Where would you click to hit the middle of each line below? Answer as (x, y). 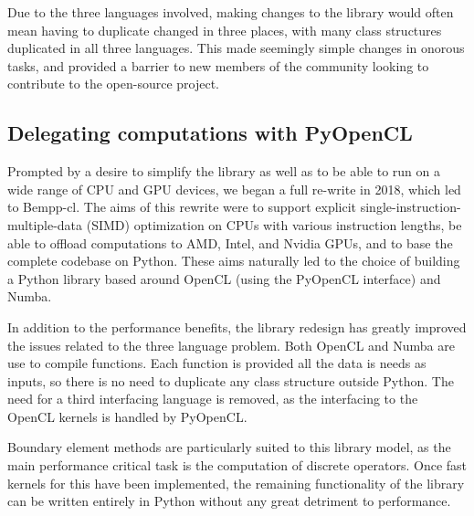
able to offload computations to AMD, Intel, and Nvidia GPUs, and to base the (230, 242)
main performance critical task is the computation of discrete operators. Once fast (237, 465)
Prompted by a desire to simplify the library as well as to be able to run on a (224, 171)
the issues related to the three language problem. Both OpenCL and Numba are (231, 345)
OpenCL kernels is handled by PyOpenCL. (127, 416)
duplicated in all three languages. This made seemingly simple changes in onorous (236, 48)
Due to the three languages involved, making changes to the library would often (231, 12)
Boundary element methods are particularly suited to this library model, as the (229, 447)
